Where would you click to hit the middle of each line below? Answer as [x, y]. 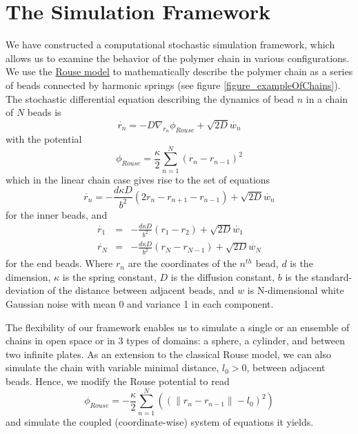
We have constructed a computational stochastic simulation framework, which [170, 45]
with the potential [44, 139]
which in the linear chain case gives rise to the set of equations [138, 179]
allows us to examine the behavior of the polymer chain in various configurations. [178, 58]
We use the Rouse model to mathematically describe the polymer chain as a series [179, 71]
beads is [44, 112]
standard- [332, 276]
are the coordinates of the [182, 263]
